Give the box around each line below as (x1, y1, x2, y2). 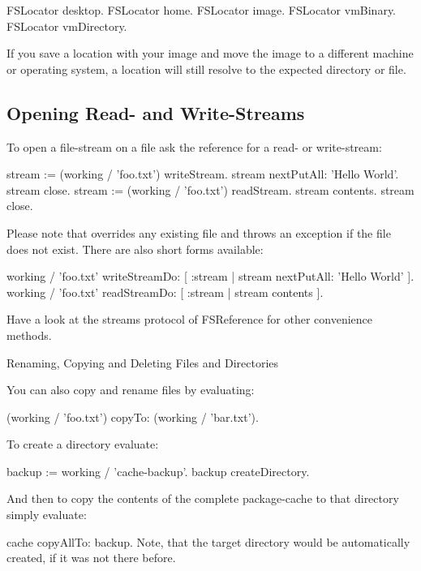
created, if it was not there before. (6, 549, 176, 566)
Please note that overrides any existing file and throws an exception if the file (6, 224, 391, 241)
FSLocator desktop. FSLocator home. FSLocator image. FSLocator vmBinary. (6, 2, 397, 18)
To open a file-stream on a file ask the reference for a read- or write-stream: (6, 138, 382, 155)
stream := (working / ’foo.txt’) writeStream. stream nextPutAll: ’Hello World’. (6, 165, 399, 182)
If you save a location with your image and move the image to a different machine (6, 45, 414, 62)
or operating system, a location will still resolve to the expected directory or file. (6, 60, 406, 77)
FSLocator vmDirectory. (6, 17, 127, 34)
